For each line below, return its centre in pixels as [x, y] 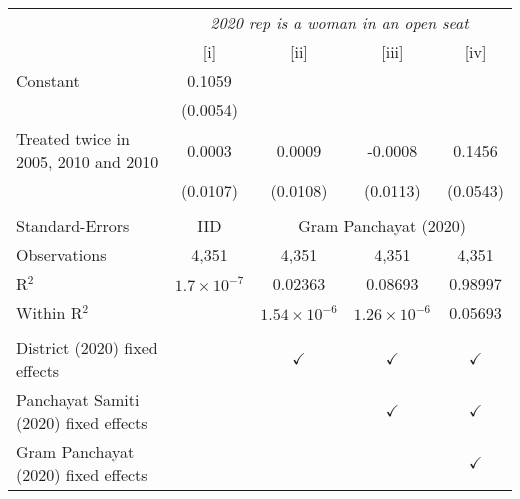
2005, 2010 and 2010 [87, 161]
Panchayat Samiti [78, 399]
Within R [49, 312]
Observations [61, 254]
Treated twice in [73, 138]
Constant [48, 80]
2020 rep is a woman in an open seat [339, 22]
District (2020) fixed [87, 347]
